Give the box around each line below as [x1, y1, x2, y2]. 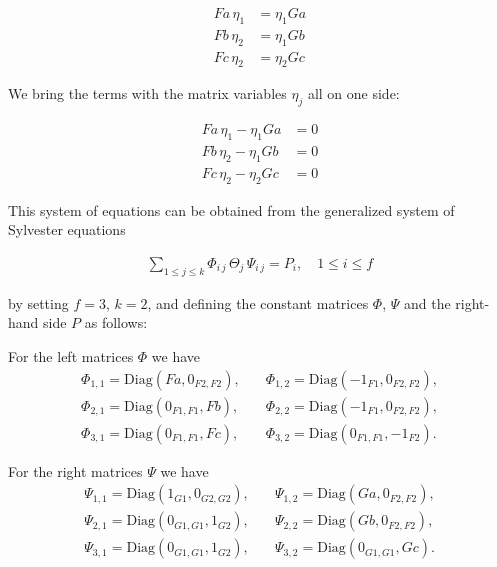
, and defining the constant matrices [147, 292, 369, 313]
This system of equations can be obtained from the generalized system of [8, 199, 455, 220]
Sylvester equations [8, 219, 126, 240]
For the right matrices [8, 460, 143, 481]
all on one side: [307, 83, 400, 104]
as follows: [84, 312, 148, 333]
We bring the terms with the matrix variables [8, 83, 287, 104]
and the [403, 292, 451, 313]
